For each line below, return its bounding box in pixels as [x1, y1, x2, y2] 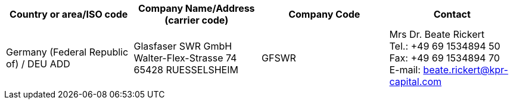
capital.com [389, 76, 442, 87]
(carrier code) [164, 14, 229, 26]
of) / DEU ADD [6, 58, 70, 70]
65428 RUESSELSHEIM [133, 64, 238, 76]
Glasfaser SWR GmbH [133, 40, 232, 52]
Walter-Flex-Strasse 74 [133, 52, 237, 64]
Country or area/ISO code [10, 8, 128, 20]
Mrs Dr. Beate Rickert [389, 28, 485, 40]
